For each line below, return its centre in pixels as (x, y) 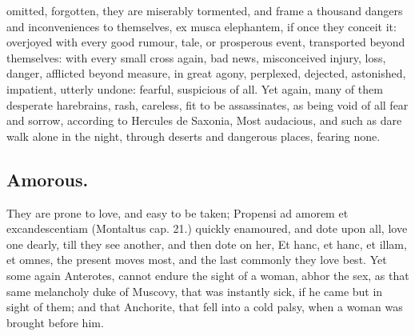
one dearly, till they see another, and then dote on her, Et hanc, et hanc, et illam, (207, 244)
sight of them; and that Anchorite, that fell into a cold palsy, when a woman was (205, 307)
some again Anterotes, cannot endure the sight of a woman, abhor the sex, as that (208, 275)
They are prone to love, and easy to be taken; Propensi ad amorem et (178, 212)
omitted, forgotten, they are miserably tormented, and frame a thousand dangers (205, 10)
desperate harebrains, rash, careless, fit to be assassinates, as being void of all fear (207, 104)
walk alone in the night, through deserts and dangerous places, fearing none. (194, 136)
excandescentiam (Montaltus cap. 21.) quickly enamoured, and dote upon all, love (207, 228)
